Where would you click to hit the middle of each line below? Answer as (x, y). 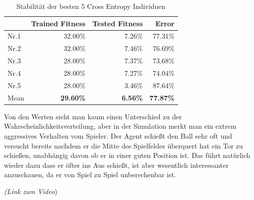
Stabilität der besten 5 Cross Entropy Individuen (91, 6)
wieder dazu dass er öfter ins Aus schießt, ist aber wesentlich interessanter (116, 165)
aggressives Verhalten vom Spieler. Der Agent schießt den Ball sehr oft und (118, 135)
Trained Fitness (58, 23)
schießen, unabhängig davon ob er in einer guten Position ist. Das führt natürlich (127, 155)
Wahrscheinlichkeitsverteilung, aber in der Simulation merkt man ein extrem (120, 126)
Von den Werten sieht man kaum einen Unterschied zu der (93, 116)
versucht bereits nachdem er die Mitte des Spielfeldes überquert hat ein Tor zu (124, 145)
